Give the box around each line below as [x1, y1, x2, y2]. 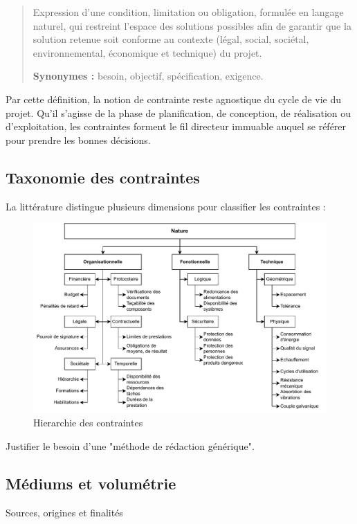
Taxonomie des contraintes [6, 166, 200, 188]
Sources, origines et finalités [6, 505, 123, 519]
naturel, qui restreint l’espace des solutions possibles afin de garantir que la [33, 18, 351, 33]
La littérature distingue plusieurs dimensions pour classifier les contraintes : [6, 199, 326, 213]
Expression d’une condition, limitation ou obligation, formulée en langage [33, 5, 344, 19]
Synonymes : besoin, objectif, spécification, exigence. [33, 69, 264, 83]
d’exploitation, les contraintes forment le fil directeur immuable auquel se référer [6, 119, 347, 134]
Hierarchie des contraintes [33, 415, 143, 430]
